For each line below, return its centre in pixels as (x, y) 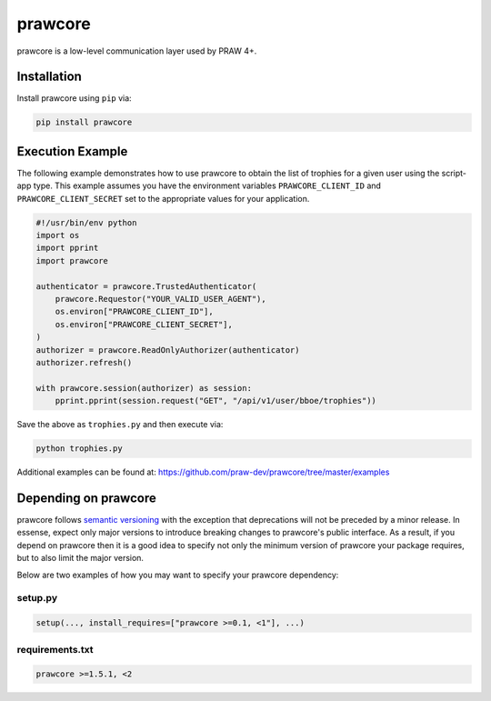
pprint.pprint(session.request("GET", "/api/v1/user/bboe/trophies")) (216, 401)
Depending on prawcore (86, 498)
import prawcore (72, 260)
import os (58, 235)
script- (454, 173)
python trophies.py (79, 449)
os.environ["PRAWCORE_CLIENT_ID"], (134, 312)
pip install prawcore (84, 122)
